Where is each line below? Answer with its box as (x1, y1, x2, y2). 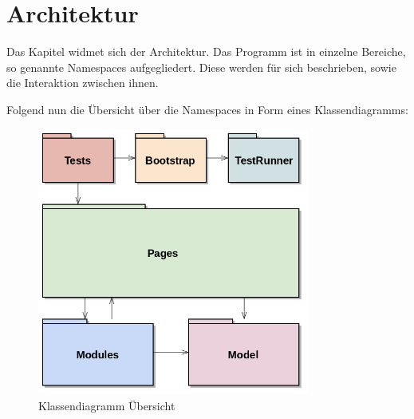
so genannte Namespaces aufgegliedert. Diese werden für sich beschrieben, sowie (6, 58, 396, 75)
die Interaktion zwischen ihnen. (6, 74, 159, 91)
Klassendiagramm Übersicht (38, 397, 175, 413)
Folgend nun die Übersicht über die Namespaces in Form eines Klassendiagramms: (6, 101, 408, 117)
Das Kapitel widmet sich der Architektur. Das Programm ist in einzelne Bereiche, (6, 43, 406, 60)
